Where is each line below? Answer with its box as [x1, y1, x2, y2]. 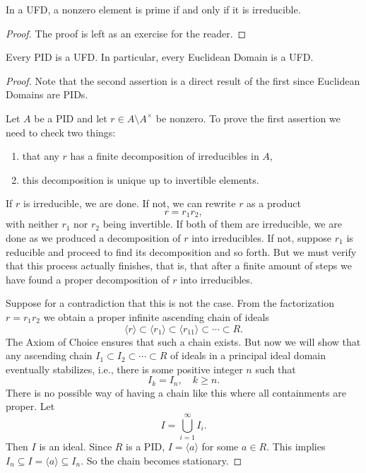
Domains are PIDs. [6, 87, 88, 102]
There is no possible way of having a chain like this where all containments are [6, 385, 346, 399]
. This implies [266, 439, 326, 454]
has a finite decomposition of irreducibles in [70, 148, 259, 163]
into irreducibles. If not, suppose [191, 230, 332, 245]
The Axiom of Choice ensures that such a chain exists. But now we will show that [6, 334, 361, 349]
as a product [247, 196, 301, 211]
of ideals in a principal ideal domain [170, 348, 326, 363]
